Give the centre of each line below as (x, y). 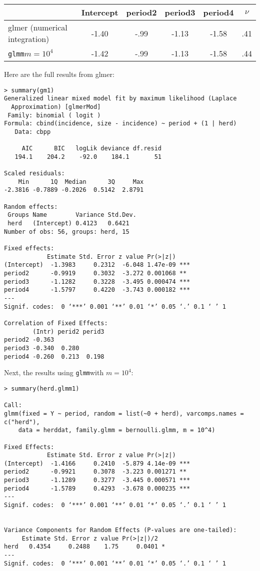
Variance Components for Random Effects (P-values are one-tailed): (120, 530)
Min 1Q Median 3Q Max (81, 182)
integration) (29, 39)
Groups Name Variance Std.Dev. (72, 215)
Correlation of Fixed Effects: (56, 323)
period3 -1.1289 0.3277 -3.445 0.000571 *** (97, 480)
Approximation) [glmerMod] (56, 107)
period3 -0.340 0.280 (42, 348)
